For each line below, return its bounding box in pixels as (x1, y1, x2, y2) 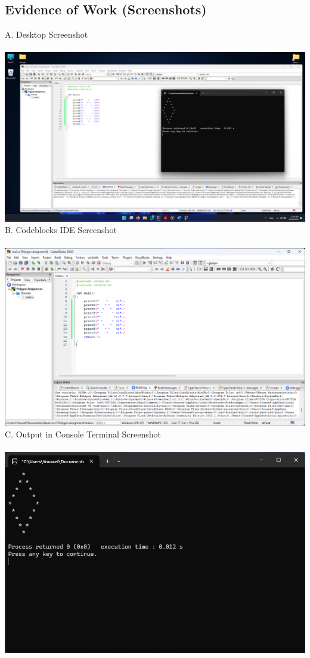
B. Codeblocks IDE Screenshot (5, 224, 117, 236)
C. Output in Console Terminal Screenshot (5, 428, 161, 440)
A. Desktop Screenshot (5, 28, 88, 41)
